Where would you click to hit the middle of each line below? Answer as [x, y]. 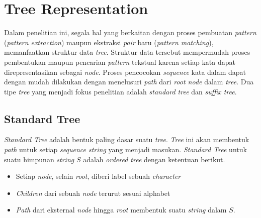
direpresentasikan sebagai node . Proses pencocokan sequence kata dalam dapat [125, 72]
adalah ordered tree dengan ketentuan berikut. [154, 159]
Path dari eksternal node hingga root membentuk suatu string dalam [121, 210]
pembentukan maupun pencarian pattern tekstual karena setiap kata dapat [120, 62]
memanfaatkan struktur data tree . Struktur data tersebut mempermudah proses [127, 52]
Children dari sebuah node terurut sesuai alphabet [93, 193]
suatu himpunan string [39, 159]
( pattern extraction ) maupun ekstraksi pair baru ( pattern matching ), [109, 42]
